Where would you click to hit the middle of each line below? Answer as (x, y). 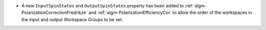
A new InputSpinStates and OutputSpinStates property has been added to (103, 6)
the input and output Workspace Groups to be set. (72, 19)
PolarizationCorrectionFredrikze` (54, 13)
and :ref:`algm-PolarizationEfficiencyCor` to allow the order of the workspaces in (170, 13)
